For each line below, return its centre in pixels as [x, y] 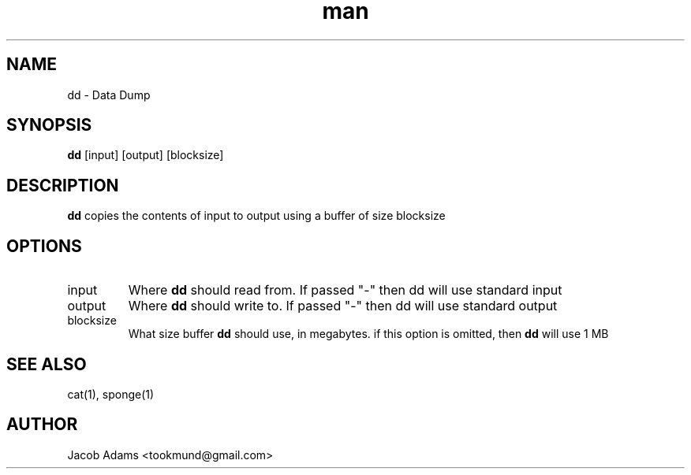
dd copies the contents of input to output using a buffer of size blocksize [256, 216]
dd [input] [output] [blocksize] [146, 155]
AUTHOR [42, 425]
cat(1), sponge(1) [111, 394]
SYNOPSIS [49, 125]
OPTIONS [44, 246]
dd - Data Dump [109, 95]
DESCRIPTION [63, 185]
